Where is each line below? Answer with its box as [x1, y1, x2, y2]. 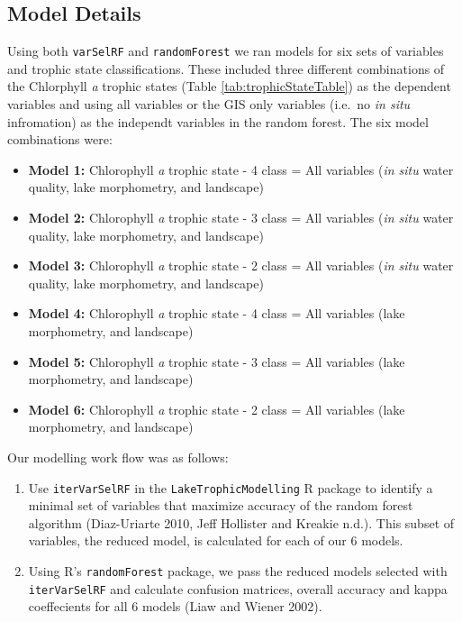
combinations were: [7, 130, 113, 149]
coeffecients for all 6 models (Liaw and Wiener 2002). [28, 597, 322, 616]
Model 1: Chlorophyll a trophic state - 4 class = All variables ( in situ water [28, 160, 454, 178]
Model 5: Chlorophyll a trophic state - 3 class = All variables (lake [28, 352, 405, 370]
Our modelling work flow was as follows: [7, 447, 229, 466]
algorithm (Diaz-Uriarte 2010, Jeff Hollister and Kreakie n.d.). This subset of [28, 513, 455, 532]
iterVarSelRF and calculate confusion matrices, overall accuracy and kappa [28, 579, 448, 598]
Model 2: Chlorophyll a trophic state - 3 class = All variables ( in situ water [28, 208, 454, 227]
